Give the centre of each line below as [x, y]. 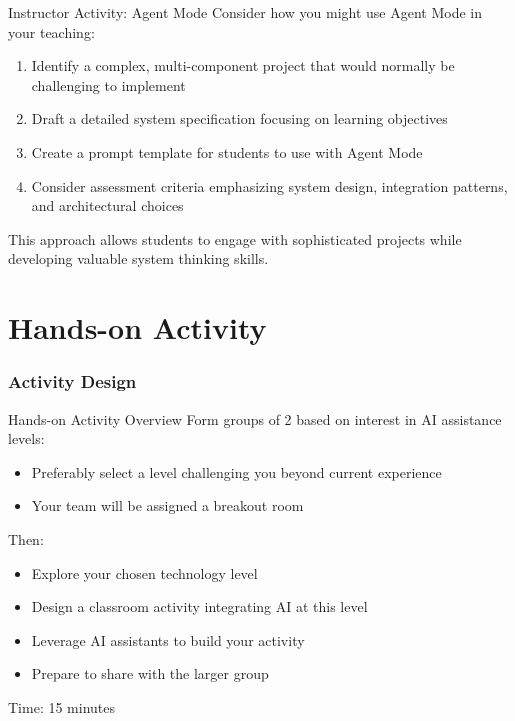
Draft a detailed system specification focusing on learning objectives [239, 118]
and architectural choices [107, 205]
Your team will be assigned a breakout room [167, 505]
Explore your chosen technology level [144, 572]
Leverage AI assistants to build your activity [168, 639]
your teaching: [51, 31]
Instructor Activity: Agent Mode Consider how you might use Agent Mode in [245, 12]
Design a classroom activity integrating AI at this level [199, 606]
